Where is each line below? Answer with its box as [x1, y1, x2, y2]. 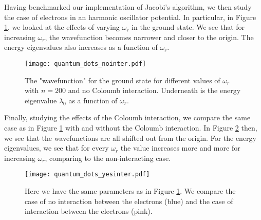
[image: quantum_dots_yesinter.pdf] [25, 171, 150, 178]
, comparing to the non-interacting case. [45, 152, 171, 163]
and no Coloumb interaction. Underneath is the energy [68, 85, 241, 96]
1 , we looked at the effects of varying [4, 22, 120, 32]
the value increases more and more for [120, 142, 240, 153]
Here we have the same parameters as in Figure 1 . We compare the [25, 186, 236, 196]
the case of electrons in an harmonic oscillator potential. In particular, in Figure [4, 11, 256, 22]
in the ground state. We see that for [132, 22, 245, 32]
